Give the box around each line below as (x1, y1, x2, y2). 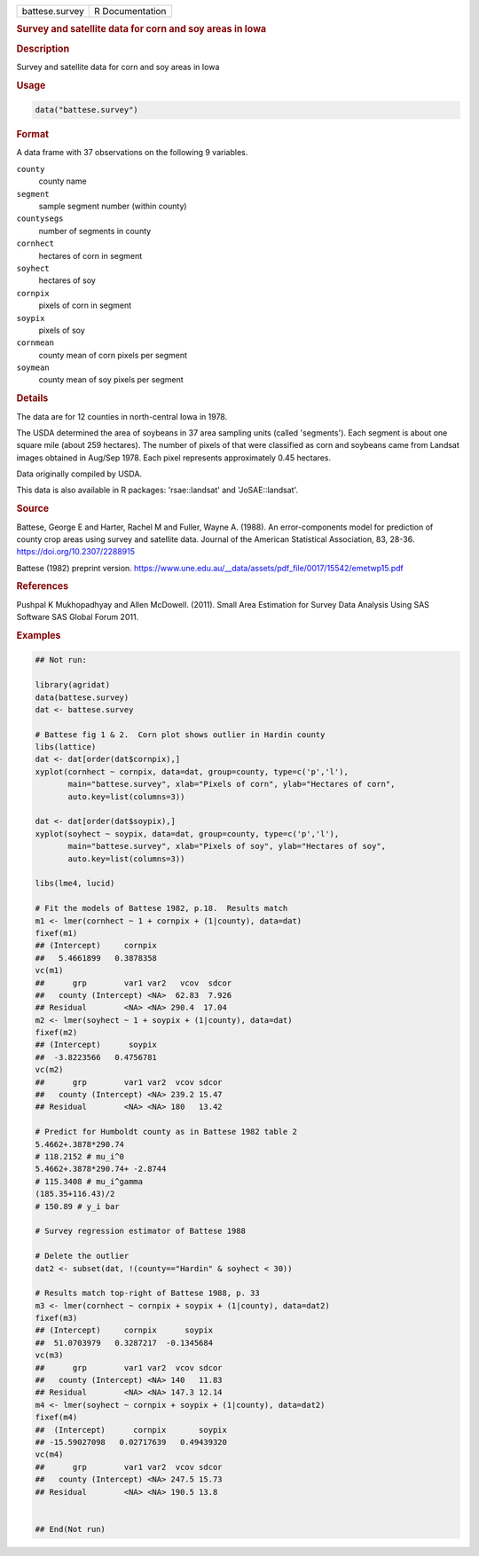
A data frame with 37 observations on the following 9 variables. (16, 147, 248, 158)
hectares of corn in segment (38, 250, 143, 261)
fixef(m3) (35, 1313, 78, 1324)
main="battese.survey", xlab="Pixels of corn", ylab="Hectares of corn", (67, 779, 396, 790)
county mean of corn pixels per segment (38, 350, 188, 360)
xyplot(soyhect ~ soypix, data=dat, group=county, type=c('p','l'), (35, 829, 340, 838)
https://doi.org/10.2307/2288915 (16, 546, 135, 557)
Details (16, 392, 49, 405)
